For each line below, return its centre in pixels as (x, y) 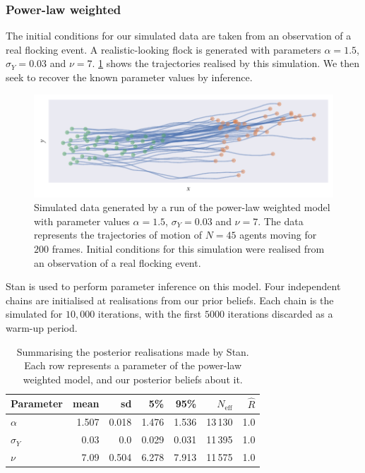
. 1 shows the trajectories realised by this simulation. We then (226, 63)
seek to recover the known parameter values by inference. (129, 77)
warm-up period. (42, 327)
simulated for (34, 314)
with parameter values (82, 221)
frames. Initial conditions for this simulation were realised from (188, 249)
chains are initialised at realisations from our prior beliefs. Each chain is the (170, 300)
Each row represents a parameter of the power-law (133, 365)
